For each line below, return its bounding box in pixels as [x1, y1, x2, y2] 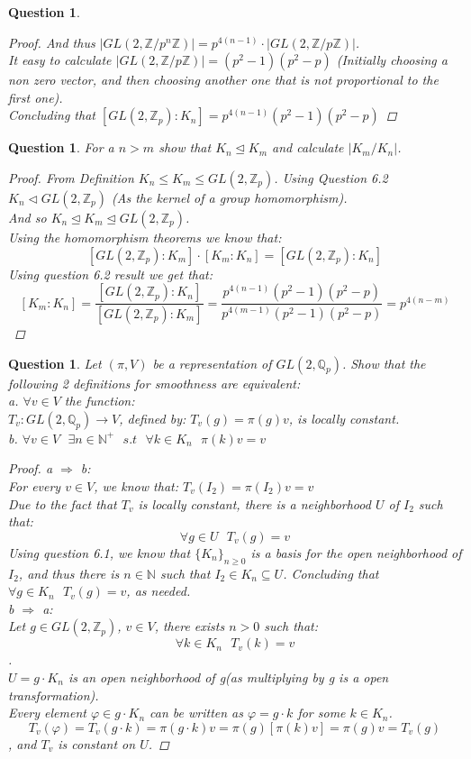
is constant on [58, 734, 136, 753]
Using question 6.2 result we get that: [8, 264, 213, 283]
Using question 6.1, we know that [8, 543, 191, 562]
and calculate [272, 138, 344, 157]
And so [8, 207, 47, 226]
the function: [64, 391, 135, 410]
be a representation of [152, 353, 272, 372]
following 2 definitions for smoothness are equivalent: [8, 373, 301, 392]
